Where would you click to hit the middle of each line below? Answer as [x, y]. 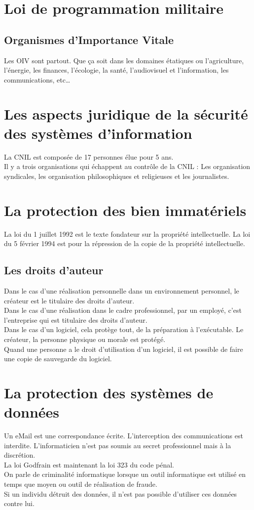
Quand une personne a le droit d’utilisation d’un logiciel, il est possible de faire [124, 349]
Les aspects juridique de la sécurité [126, 113]
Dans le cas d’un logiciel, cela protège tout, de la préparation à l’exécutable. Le [124, 329]
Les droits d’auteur [54, 270]
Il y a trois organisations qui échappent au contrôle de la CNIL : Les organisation [127, 166]
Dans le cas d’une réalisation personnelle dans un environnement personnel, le [122, 290]
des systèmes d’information [98, 133]
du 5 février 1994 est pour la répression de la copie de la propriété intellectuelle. [125, 243]
